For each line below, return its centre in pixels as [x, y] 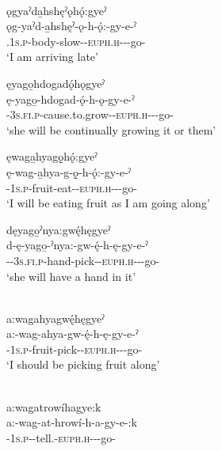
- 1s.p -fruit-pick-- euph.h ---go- [75, 349]
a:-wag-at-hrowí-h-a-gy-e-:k [72, 422]
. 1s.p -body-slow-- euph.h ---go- [76, 41]
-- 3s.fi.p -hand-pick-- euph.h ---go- [83, 260]
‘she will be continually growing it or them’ [111, 129]
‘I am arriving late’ [52, 57]
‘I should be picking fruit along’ [83, 364]
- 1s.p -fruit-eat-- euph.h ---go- [72, 187]
